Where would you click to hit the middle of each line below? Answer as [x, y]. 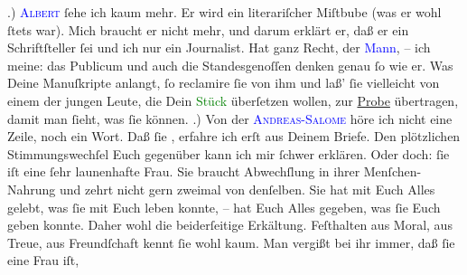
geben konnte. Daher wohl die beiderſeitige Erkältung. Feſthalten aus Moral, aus [230, 225]
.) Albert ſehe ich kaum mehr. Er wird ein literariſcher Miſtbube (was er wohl [224, 12]
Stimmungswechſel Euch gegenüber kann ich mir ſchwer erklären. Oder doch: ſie [229, 153]
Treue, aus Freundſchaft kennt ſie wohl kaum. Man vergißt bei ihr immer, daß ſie [231, 242]
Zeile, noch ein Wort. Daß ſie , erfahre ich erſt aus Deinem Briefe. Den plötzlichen [234, 136]
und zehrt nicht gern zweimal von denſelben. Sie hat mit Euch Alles [248, 189]
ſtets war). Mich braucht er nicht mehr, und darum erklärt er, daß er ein [208, 29]
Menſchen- [392, 171]
